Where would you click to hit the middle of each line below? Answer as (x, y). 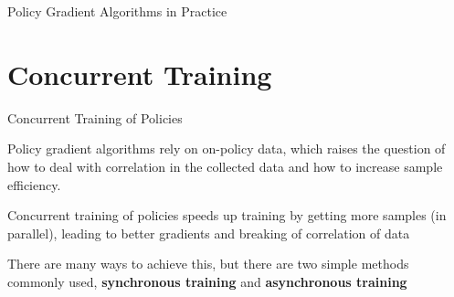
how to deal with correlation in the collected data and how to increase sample (225, 166)
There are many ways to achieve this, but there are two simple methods (208, 264)
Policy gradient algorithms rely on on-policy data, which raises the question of (227, 148)
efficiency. (34, 184)
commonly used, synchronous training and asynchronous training (207, 281)
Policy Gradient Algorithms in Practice (117, 11)
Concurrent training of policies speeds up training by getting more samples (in (227, 215)
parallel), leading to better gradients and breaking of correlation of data (209, 233)
